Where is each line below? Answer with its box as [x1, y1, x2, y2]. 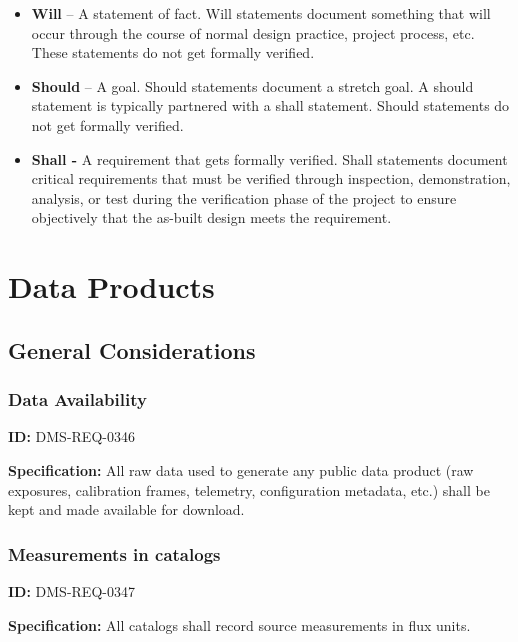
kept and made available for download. [8, 499, 245, 520]
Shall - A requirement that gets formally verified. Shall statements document [31, 148, 508, 169]
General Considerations [8, 334, 256, 365]
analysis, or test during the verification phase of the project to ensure [31, 187, 457, 208]
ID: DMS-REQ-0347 [8, 580, 135, 601]
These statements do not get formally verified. [31, 42, 315, 63]
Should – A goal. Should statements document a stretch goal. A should [31, 75, 474, 96]
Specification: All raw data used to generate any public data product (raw [8, 459, 474, 480]
